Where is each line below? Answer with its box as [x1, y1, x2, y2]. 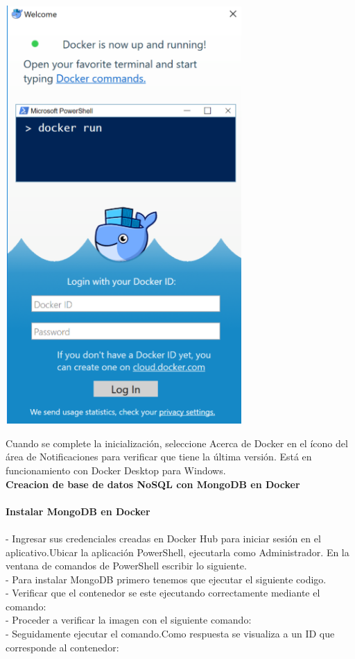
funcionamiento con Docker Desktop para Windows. [6, 462, 226, 477]
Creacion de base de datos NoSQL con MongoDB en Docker [6, 476, 300, 491]
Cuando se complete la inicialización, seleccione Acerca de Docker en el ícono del [6, 435, 348, 450]
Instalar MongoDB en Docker [6, 503, 150, 518]
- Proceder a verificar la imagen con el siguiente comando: [6, 612, 252, 627]
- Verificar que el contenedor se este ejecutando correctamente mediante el [6, 585, 320, 600]
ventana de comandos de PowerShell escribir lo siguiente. [6, 558, 247, 573]
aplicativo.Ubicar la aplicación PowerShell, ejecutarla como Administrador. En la [6, 544, 349, 559]
